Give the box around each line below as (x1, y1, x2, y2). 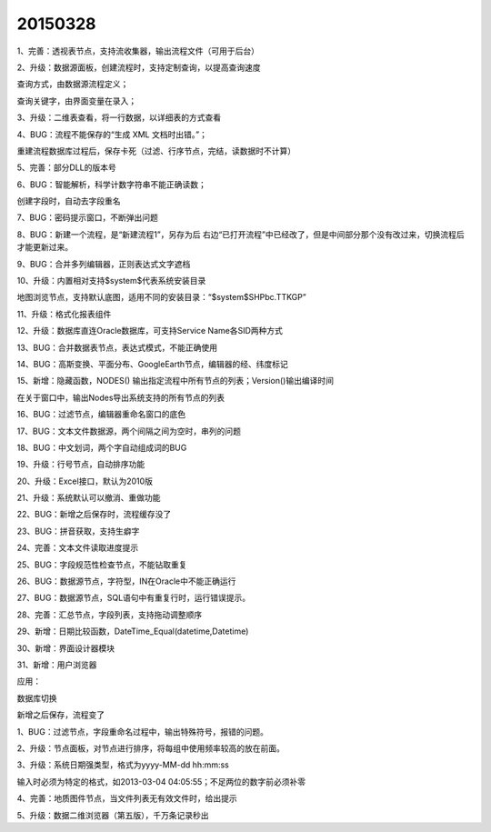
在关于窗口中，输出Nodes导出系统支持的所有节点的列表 (16, 392, 225, 403)
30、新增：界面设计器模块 (16, 642, 115, 654)
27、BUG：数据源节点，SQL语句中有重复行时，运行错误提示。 (16, 592, 251, 604)
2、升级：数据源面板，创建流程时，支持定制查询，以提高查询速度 (16, 62, 261, 73)
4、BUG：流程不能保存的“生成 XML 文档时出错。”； (16, 128, 208, 140)
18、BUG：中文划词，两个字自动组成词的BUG (16, 442, 187, 453)
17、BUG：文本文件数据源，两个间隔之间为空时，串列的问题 (16, 426, 241, 436)
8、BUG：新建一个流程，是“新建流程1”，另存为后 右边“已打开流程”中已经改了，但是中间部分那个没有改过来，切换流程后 (16, 228, 465, 240)
